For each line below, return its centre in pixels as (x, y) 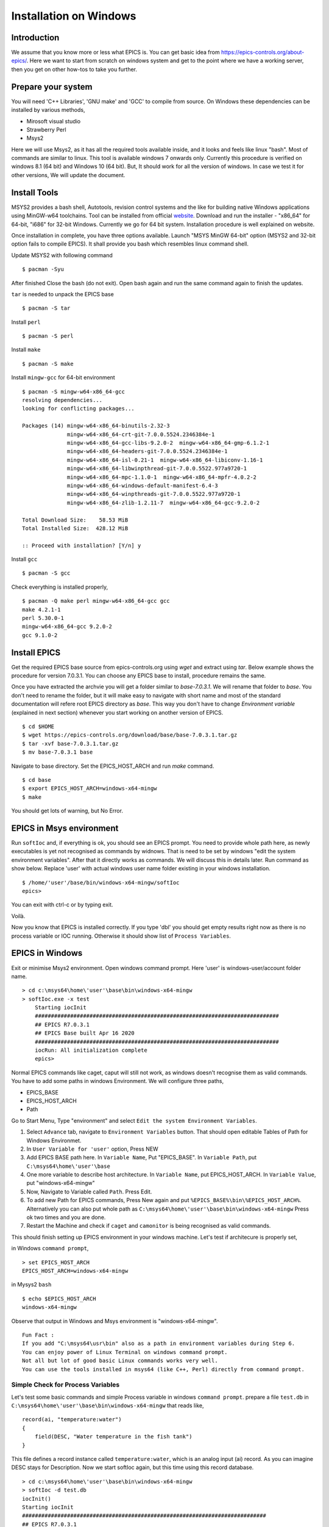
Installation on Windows (74, 16)
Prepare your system (52, 86)
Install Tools (35, 192)
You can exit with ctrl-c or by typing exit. (62, 905)
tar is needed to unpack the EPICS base (62, 294)
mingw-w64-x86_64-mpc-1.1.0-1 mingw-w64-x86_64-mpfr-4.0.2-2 (162, 477)
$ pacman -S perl (48, 336)
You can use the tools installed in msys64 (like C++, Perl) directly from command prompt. (163, 1369)
